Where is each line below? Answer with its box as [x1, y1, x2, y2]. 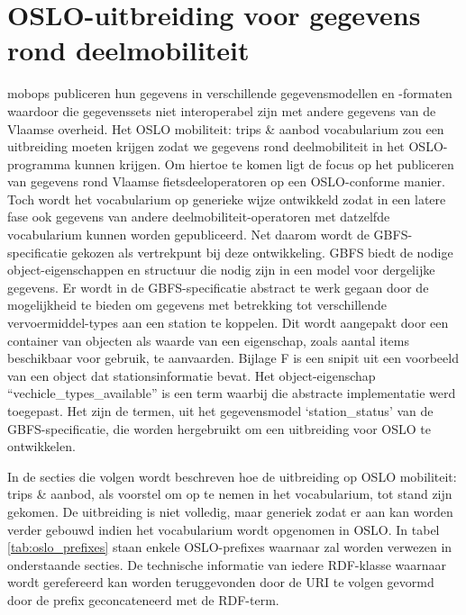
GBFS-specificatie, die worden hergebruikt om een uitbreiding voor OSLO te [7, 419, 431, 438]
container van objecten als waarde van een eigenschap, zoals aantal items [7, 330, 409, 349]
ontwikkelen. [7, 437, 76, 456]
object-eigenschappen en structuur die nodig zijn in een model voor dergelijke [7, 260, 435, 279]
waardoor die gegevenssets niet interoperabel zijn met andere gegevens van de [7, 101, 436, 120]
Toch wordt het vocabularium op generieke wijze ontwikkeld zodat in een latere [7, 189, 446, 208]
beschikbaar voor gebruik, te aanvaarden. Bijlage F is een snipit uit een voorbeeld [7, 348, 459, 367]
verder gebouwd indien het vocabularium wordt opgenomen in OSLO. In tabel [7, 520, 440, 538]
